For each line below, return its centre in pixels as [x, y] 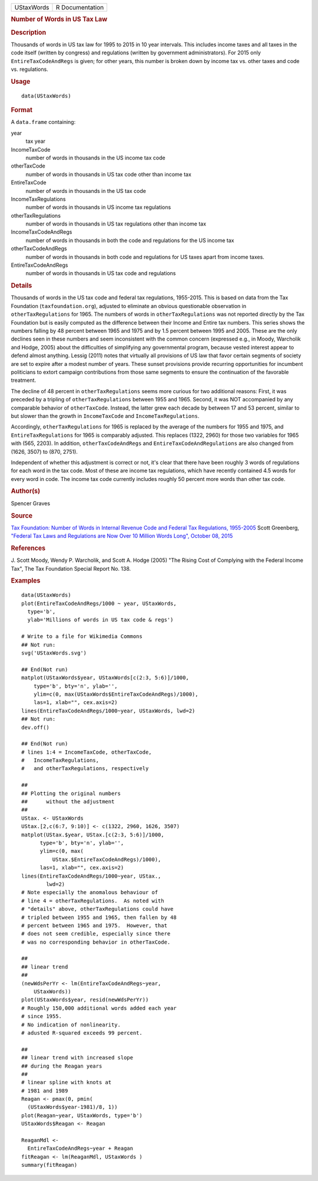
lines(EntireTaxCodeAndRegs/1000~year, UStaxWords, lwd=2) [108, 711]
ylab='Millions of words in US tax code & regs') [100, 620]
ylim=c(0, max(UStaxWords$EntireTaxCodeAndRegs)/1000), [116, 694]
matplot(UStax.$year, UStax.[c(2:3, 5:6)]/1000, [93, 835]
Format [21, 110]
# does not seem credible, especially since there [96, 934]
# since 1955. [42, 1016]
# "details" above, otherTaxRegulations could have [97, 909]
